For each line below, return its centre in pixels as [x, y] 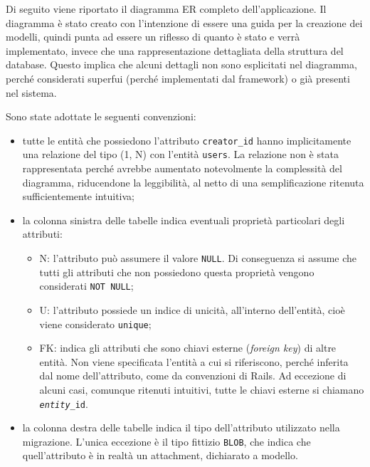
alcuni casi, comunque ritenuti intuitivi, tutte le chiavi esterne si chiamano [202, 389]
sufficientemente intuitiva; [78, 196]
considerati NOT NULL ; [86, 286]
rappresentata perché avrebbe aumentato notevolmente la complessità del [182, 168]
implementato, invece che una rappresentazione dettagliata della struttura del [175, 50]
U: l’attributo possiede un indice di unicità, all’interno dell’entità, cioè [192, 309]
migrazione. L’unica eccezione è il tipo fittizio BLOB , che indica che [166, 441]
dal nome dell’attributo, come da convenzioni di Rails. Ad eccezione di [193, 376]
